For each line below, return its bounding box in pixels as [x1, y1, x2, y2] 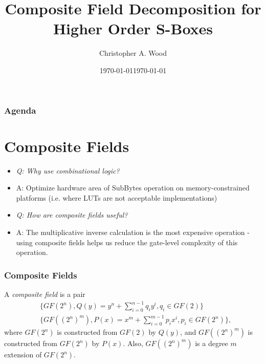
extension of [4, 349, 42, 360]
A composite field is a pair [4, 288, 85, 299]
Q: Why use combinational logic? [16, 165, 120, 176]
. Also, [123, 338, 143, 349]
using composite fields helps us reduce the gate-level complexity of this [16, 237, 238, 247]
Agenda [4, 103, 36, 116]
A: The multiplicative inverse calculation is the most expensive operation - [16, 226, 250, 237]
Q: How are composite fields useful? [16, 209, 128, 220]
